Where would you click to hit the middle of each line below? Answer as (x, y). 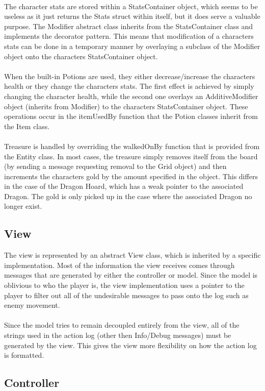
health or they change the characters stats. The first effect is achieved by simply (129, 86)
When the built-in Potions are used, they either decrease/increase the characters (130, 76)
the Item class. (27, 126)
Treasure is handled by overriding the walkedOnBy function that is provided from (132, 146)
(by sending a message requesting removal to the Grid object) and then (115, 166)
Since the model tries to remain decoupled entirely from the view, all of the (122, 325)
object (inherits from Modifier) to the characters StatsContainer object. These (126, 106)
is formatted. (24, 355)
